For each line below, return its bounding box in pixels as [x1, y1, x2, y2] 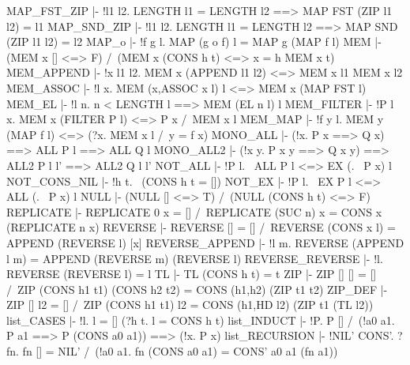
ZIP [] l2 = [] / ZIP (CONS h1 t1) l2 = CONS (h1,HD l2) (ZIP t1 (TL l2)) [6, 296, 374, 313]
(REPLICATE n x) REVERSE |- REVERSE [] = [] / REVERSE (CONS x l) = [6, 219, 396, 235]
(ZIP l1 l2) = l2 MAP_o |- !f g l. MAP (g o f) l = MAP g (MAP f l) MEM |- [6, 33, 382, 50]
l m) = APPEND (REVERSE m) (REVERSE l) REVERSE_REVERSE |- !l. [6, 250, 383, 266]
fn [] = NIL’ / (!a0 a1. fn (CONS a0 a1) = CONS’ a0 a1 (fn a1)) [22, 343, 338, 359]
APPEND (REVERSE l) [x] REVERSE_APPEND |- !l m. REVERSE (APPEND [6, 234, 404, 250]
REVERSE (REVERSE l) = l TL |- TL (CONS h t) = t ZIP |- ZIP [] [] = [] [6, 265, 377, 282]
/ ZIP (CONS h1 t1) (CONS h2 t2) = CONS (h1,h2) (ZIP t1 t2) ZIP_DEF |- [6, 280, 388, 297]
